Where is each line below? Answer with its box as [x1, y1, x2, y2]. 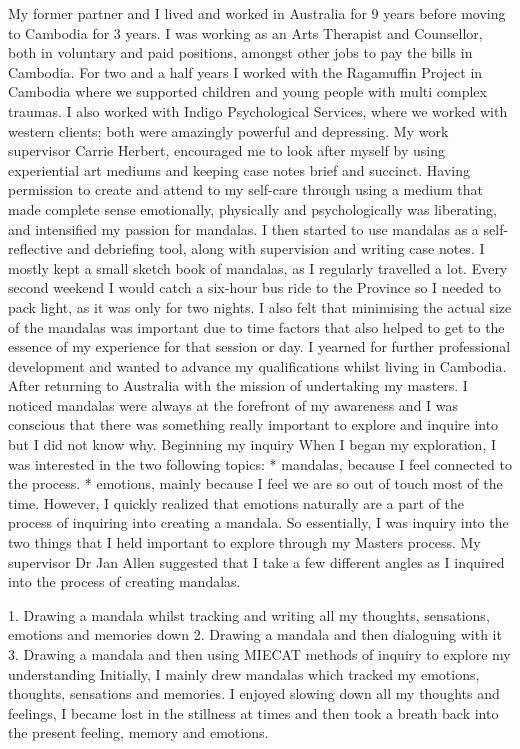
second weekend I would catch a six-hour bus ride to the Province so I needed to [8, 277, 501, 298]
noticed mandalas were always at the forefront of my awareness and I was [8, 394, 459, 415]
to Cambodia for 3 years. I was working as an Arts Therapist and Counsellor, [8, 22, 483, 43]
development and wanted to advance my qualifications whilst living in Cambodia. [8, 355, 507, 376]
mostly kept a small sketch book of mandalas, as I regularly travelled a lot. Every [8, 257, 508, 278]
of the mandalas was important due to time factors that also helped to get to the [8, 316, 505, 337]
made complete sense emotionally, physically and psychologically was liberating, [8, 198, 497, 219]
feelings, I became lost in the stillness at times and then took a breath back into [8, 702, 499, 723]
